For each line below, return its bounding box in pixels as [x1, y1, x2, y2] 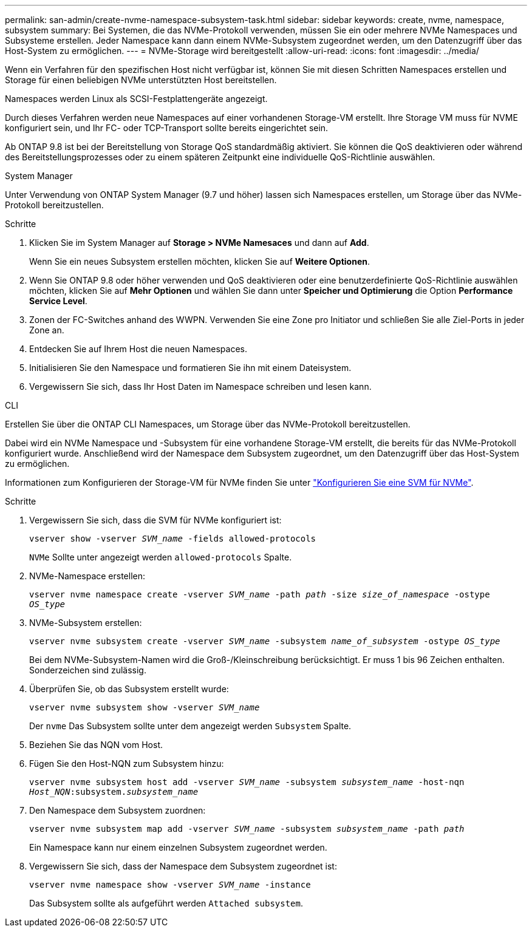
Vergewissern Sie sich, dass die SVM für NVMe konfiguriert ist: [29, 515, 282, 525]
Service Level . [29, 296, 87, 306]
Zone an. [29, 325, 64, 335]
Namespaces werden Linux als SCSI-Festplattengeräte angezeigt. [5, 94, 268, 104]
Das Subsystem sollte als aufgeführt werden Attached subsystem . [29, 898, 303, 908]
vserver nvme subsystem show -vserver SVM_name [29, 702, 260, 712]
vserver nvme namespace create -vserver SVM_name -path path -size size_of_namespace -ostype [29, 590, 490, 599]
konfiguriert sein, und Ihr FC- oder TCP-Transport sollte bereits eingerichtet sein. [5, 123, 329, 133]
